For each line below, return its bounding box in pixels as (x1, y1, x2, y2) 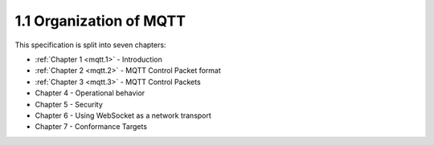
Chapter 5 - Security (35, 99, 104, 109)
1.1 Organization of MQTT (14, 12, 186, 30)
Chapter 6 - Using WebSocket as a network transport (35, 111, 212, 120)
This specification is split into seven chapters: (14, 40, 166, 50)
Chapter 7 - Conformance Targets (35, 122, 148, 131)
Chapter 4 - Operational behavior (35, 88, 145, 98)
